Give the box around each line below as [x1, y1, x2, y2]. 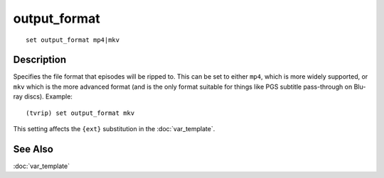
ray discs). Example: [13, 92, 73, 101]
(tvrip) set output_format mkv [26, 109, 135, 117]
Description [13, 54, 67, 66]
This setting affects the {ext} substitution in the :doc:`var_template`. [13, 125, 215, 133]
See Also [13, 143, 53, 155]
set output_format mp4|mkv [26, 35, 120, 44]
